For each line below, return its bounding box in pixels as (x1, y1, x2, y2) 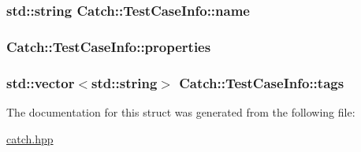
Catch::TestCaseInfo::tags (179, 72, 344, 92)
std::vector (6, 72, 75, 92)
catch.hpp (6, 130, 54, 146)
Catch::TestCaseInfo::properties (6, 36, 211, 56)
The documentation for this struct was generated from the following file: (6, 103, 355, 120)
